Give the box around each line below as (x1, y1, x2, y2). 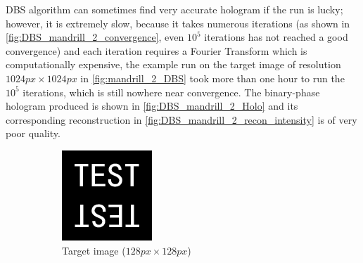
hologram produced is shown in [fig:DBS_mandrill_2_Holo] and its (6, 98, 298, 113)
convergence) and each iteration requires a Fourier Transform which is (6, 43, 307, 58)
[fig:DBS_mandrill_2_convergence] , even (6, 30, 184, 44)
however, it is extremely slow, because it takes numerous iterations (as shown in (6, 15, 350, 30)
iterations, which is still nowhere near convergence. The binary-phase (23, 84, 320, 99)
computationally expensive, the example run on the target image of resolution (6, 57, 341, 72)
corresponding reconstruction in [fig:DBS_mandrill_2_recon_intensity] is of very (6, 112, 357, 127)
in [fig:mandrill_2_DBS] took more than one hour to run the (80, 70, 345, 85)
